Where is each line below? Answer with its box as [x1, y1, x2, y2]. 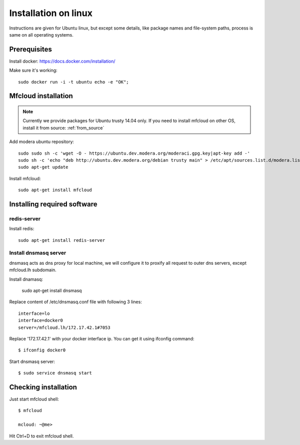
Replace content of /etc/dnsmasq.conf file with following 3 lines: [9, 299, 142, 305]
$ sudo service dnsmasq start [18, 370, 92, 376]
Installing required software [9, 200, 97, 208]
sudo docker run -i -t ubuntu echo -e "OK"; [18, 79, 129, 85]
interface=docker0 [18, 318, 63, 323]
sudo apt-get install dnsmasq [21, 288, 82, 294]
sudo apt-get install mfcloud [18, 187, 92, 193]
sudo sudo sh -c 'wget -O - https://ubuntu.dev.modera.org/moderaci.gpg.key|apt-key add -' [18, 150, 250, 156]
